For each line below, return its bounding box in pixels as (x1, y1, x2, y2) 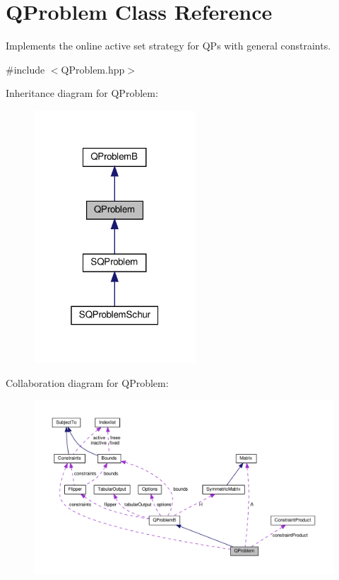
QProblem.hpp (61, 62, 125, 76)
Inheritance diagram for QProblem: (6, 86, 158, 100)
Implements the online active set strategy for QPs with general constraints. (6, 38, 331, 53)
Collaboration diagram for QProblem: (6, 375, 169, 390)
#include (6, 62, 45, 76)
